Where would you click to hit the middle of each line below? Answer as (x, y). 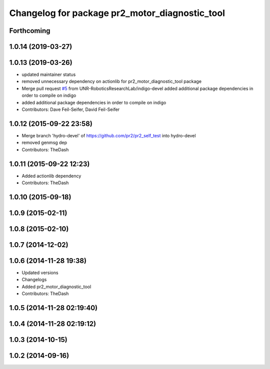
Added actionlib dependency (51, 176)
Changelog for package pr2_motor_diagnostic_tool (117, 13)
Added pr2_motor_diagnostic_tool (56, 287)
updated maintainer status (49, 74)
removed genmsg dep (44, 143)
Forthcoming (30, 31)
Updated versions (40, 273)
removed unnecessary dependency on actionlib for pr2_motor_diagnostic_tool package (112, 81)
